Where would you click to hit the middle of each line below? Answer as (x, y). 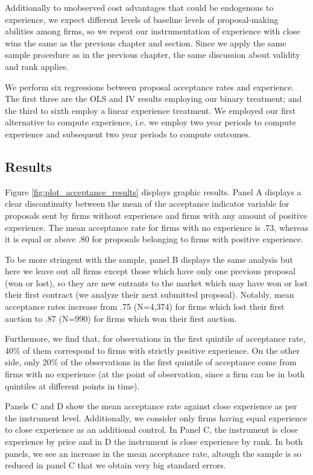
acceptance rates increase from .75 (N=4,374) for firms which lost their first (145, 307)
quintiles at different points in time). (72, 385)
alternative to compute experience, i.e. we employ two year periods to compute (150, 122)
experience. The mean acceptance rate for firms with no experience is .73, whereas (157, 227)
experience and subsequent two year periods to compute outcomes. (128, 134)
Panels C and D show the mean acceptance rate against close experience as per (151, 406)
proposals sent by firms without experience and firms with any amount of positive (156, 215)
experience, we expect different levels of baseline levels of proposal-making (142, 19)
